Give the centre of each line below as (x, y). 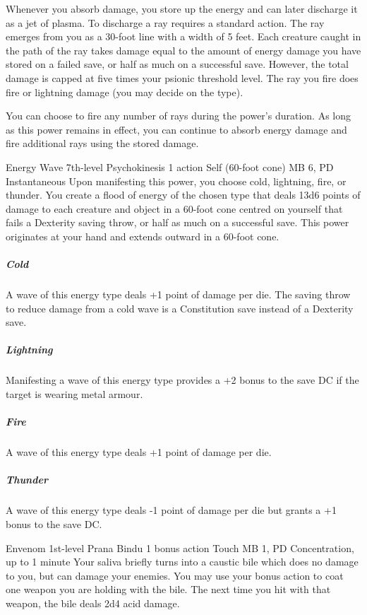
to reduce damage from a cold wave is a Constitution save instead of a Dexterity (180, 308)
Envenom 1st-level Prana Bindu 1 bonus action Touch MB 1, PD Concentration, (180, 547)
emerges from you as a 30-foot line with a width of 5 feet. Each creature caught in (183, 36)
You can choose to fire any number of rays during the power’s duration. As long (179, 116)
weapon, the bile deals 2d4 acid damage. (93, 603)
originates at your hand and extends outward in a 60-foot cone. (143, 236)
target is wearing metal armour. (74, 394)
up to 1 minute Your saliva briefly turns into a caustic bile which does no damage (182, 562)
